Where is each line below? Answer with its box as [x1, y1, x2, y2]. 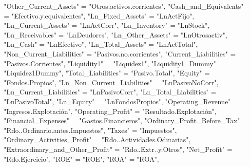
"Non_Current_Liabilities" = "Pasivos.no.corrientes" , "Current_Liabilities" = [4, 48, 236, 58]
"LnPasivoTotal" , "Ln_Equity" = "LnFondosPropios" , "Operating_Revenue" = [4, 96, 238, 106]
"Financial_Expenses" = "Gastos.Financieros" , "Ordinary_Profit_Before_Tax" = [4, 115, 248, 126]
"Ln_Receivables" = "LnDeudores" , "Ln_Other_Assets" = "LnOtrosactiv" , [4, 29, 227, 39]
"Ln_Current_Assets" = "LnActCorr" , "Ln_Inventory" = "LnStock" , [4, 20, 210, 30]
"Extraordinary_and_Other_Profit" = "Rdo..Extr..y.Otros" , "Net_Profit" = [4, 144, 232, 154]
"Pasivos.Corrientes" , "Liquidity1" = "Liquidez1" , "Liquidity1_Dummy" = [4, 58, 224, 68]
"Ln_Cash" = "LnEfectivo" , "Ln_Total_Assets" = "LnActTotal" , [4, 39, 198, 49]
